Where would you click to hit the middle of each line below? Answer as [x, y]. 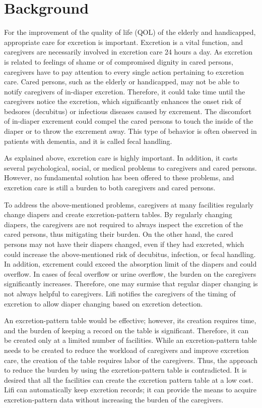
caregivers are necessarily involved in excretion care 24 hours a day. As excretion [128, 52]
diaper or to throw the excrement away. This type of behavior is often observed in [130, 131]
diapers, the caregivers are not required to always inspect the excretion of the [124, 224]
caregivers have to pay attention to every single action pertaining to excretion [124, 71]
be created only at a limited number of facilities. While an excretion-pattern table [130, 340]
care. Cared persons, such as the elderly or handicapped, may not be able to [122, 82]
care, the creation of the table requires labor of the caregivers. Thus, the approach [131, 360]
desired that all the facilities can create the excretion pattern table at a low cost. [129, 379]
